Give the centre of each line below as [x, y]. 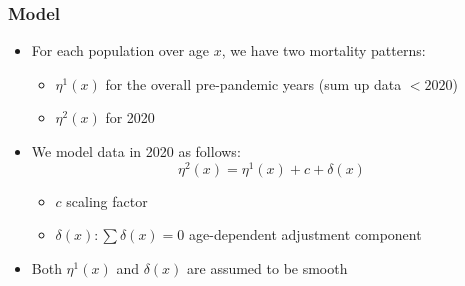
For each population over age [120, 50]
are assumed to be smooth [267, 267]
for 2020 [130, 117]
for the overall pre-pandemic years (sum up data [253, 83]
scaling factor [107, 200]
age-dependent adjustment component [305, 234]
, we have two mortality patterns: [323, 50]
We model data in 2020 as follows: [136, 151]
